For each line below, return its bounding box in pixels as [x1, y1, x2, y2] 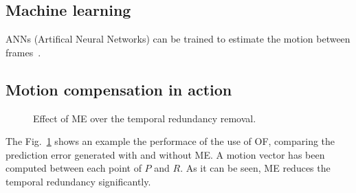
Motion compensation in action [5, 78, 232, 100]
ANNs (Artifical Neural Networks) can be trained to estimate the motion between [5, 32, 351, 46]
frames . [5, 45, 41, 59]
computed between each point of [5, 161, 142, 175]
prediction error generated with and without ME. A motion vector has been [5, 147, 325, 161]
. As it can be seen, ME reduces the [180, 161, 331, 175]
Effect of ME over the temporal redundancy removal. [33, 111, 256, 125]
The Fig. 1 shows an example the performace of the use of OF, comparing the [5, 134, 335, 148]
